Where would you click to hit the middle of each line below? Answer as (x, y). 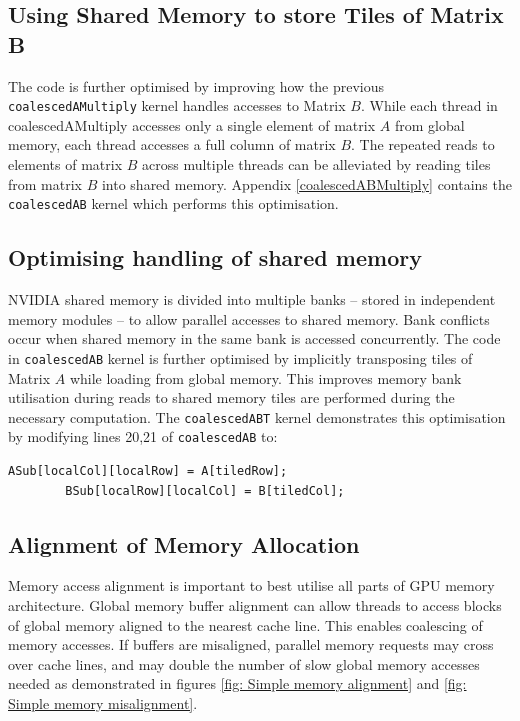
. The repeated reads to (423, 144)
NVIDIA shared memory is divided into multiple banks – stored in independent (252, 299)
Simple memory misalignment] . (103, 702)
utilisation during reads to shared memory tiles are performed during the (231, 397)
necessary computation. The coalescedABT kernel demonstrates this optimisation (257, 416)
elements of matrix (65, 164)
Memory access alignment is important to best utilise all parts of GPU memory (251, 585)
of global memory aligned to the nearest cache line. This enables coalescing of (245, 624)
